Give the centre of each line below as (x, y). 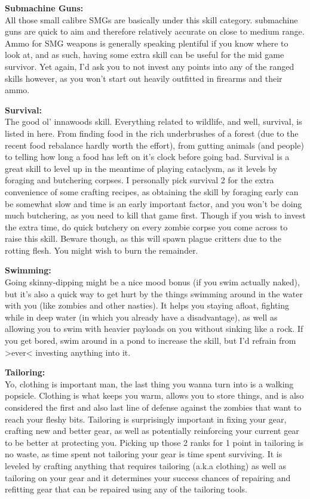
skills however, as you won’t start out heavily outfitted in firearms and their (144, 78)
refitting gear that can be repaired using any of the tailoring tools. (126, 489)
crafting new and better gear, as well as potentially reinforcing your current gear (152, 431)
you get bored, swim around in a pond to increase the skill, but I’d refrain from (151, 341)
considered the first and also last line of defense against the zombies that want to (153, 407)
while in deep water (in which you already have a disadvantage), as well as (141, 317)
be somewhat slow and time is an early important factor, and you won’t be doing (154, 203)
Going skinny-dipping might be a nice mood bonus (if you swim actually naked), (152, 282)
